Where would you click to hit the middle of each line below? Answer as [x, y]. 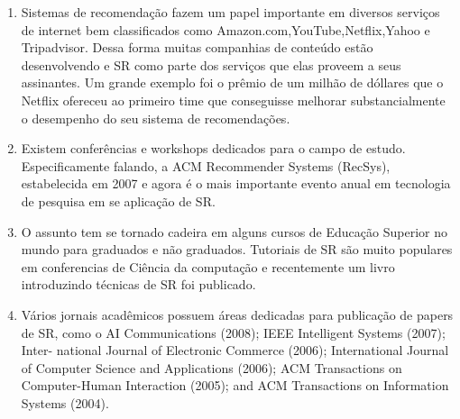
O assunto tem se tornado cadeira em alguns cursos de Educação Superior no [234, 231]
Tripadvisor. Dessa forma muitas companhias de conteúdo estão [197, 47]
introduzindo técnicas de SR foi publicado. [138, 284]
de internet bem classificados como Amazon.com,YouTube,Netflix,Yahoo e [225, 29]
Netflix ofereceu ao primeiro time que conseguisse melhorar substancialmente [233, 100]
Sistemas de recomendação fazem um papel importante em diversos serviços [230, 12]
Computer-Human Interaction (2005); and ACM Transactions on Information [235, 385]
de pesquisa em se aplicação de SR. [118, 200]
